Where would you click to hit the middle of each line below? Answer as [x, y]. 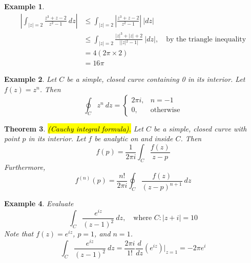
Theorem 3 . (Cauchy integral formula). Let [74, 128]
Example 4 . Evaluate [39, 203]
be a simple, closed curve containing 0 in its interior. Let [156, 79]
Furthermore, [25, 167]
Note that [19, 234]
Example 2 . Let [30, 79]
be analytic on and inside [134, 138]
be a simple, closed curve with [200, 128]
